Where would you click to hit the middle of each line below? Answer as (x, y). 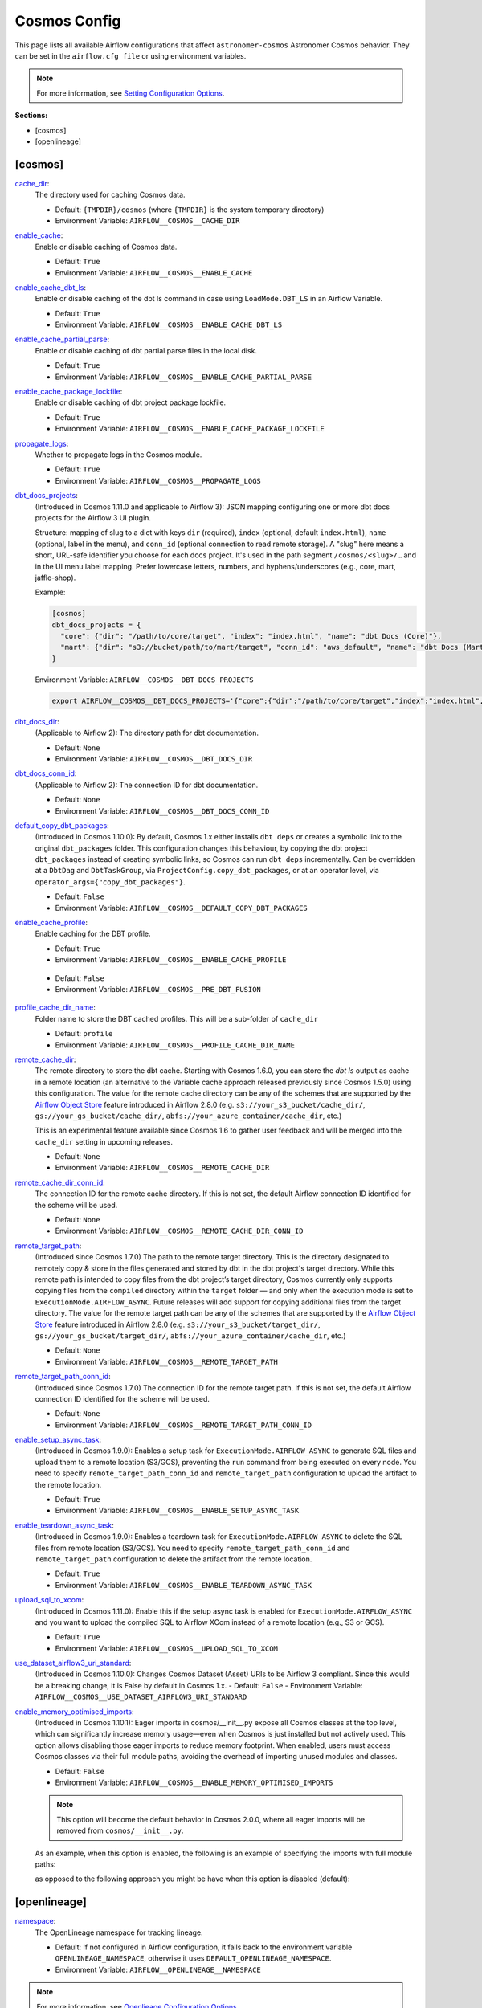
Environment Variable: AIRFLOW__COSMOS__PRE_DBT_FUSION (158, 989)
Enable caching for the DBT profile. (93, 934)
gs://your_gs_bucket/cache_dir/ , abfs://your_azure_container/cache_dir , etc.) (188, 1116)
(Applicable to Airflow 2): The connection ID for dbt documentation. (147, 785)
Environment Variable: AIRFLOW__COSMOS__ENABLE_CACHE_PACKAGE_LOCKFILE (190, 429)
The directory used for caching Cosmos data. (110, 195)
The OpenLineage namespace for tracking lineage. (119, 1932)
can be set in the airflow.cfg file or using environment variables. (131, 55)
